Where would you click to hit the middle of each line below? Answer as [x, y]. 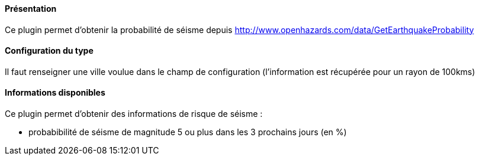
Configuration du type [49, 51]
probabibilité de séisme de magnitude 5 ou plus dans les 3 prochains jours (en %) [188, 132]
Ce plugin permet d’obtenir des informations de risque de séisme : [134, 114]
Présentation [31, 9]
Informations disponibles [55, 93]
